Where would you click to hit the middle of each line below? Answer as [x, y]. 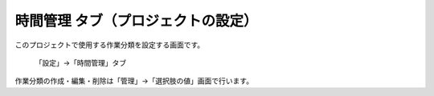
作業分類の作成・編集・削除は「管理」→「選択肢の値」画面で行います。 [134, 81]
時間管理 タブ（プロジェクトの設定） [136, 21]
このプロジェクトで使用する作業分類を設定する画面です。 [110, 45]
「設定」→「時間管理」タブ [81, 62]
